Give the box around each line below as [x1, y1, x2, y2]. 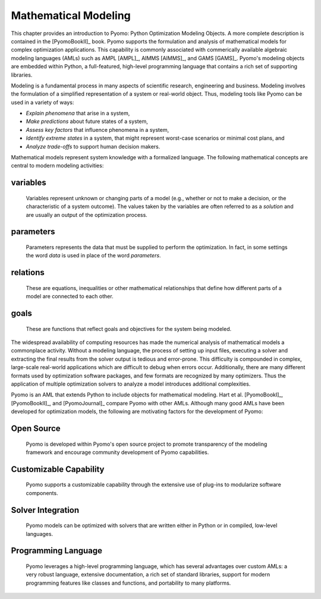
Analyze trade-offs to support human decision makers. [26, 143, 160, 150]
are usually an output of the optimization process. [26, 211, 148, 218]
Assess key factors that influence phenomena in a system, [26, 126, 169, 133]
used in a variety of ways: [11, 99, 74, 106]
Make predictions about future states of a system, [26, 118, 149, 125]
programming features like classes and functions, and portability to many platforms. [26, 579, 231, 587]
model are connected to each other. [26, 293, 114, 300]
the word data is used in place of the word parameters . [26, 252, 161, 259]
